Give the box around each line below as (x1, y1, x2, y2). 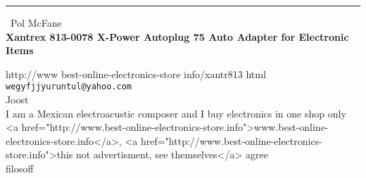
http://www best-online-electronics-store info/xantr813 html (6, 66, 266, 81)
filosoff (6, 161, 34, 175)
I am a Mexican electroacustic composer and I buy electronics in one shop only (6, 106, 346, 120)
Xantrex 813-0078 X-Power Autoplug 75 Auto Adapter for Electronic (6, 29, 349, 44)
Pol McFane (11, 15, 62, 30)
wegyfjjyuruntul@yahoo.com (6, 82, 132, 92)
